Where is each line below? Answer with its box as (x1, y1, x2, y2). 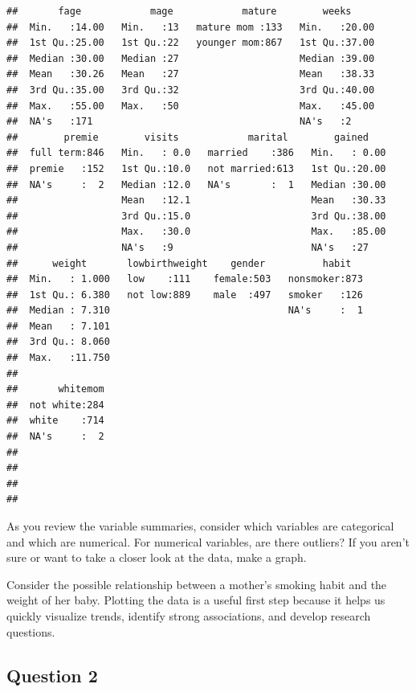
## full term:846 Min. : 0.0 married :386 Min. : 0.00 (6, 147, 386, 159)
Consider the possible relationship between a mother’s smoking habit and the (6, 575, 387, 592)
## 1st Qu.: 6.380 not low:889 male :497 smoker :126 (6, 289, 363, 301)
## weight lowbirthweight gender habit (6, 257, 352, 269)
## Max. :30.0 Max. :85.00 (6, 226, 386, 238)
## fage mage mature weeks (6, 6, 352, 17)
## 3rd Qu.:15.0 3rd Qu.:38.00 (6, 210, 386, 222)
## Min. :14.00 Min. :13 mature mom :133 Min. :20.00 (6, 21, 375, 33)
